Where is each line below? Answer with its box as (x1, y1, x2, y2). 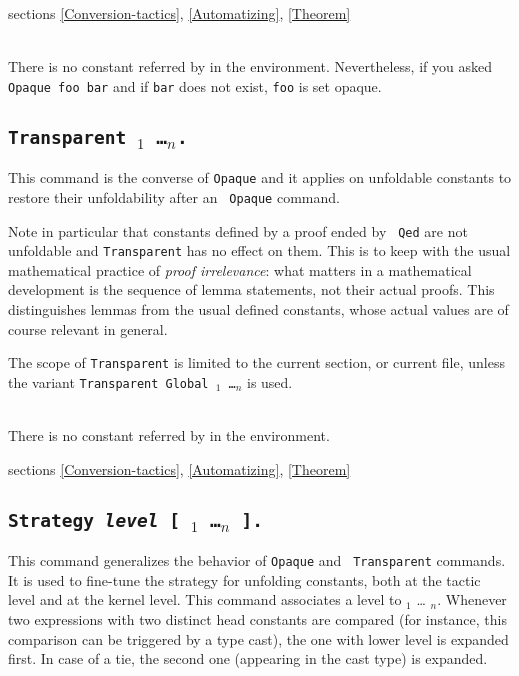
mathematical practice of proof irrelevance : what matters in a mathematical (8, 259, 472, 280)
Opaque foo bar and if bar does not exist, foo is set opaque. (8, 75, 382, 96)
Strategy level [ (8, 509, 180, 531)
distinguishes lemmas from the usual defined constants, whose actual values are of (8, 299, 509, 320)
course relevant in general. (8, 318, 168, 339)
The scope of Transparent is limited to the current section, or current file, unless (8, 352, 505, 373)
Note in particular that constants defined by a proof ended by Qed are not (8, 220, 468, 241)
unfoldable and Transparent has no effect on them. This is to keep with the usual (8, 240, 511, 261)
